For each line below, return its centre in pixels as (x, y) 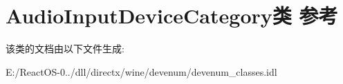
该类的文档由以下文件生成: (65, 49)
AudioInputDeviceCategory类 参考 (172, 15)
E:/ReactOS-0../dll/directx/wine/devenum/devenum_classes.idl (141, 71)
